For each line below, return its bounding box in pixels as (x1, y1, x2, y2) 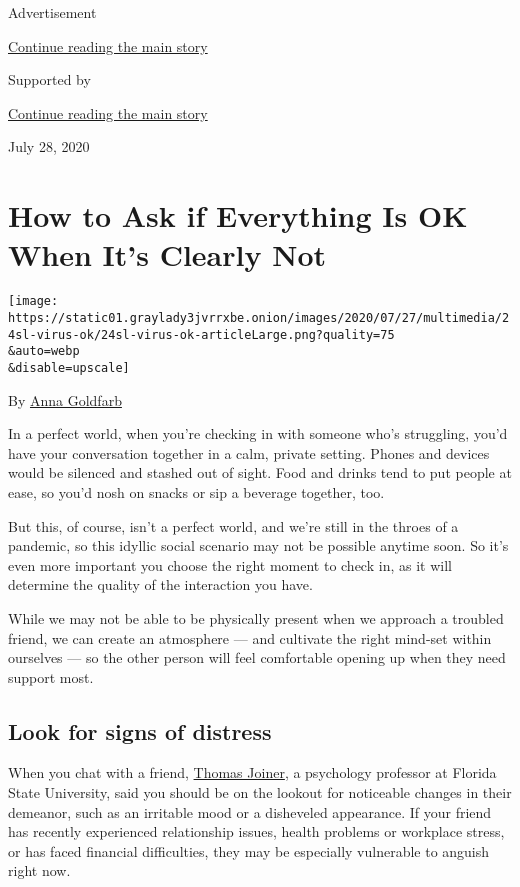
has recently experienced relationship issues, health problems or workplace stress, (8, 821, 505, 842)
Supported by (8, 69, 91, 90)
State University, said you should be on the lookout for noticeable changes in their (8, 782, 512, 803)
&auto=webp (8, 344, 80, 359)
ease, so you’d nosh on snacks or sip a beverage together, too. (8, 481, 385, 502)
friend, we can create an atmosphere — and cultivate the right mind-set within (8, 627, 492, 648)
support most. (8, 666, 94, 687)
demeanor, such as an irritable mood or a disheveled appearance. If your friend (8, 801, 492, 822)
